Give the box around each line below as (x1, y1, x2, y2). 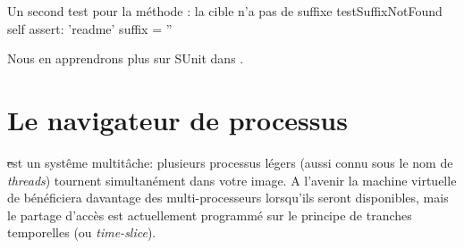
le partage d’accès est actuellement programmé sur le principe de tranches (7, 205, 412, 224)
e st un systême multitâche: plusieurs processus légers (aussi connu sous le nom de (7, 153, 453, 171)
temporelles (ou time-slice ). (7, 223, 156, 242)
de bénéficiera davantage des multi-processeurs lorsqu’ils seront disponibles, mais (7, 188, 449, 207)
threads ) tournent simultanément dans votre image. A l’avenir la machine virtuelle (7, 170, 457, 189)
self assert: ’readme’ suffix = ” (7, 19, 173, 37)
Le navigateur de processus (7, 101, 348, 137)
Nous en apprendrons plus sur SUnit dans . (7, 49, 244, 68)
